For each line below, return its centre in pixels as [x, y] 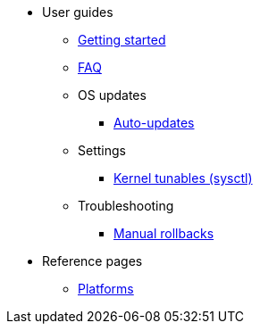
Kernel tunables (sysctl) [183, 178]
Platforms [106, 289]
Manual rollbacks [164, 233]
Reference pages [92, 261]
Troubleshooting [126, 206]
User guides [78, 12]
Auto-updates [154, 123]
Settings [102, 150]
